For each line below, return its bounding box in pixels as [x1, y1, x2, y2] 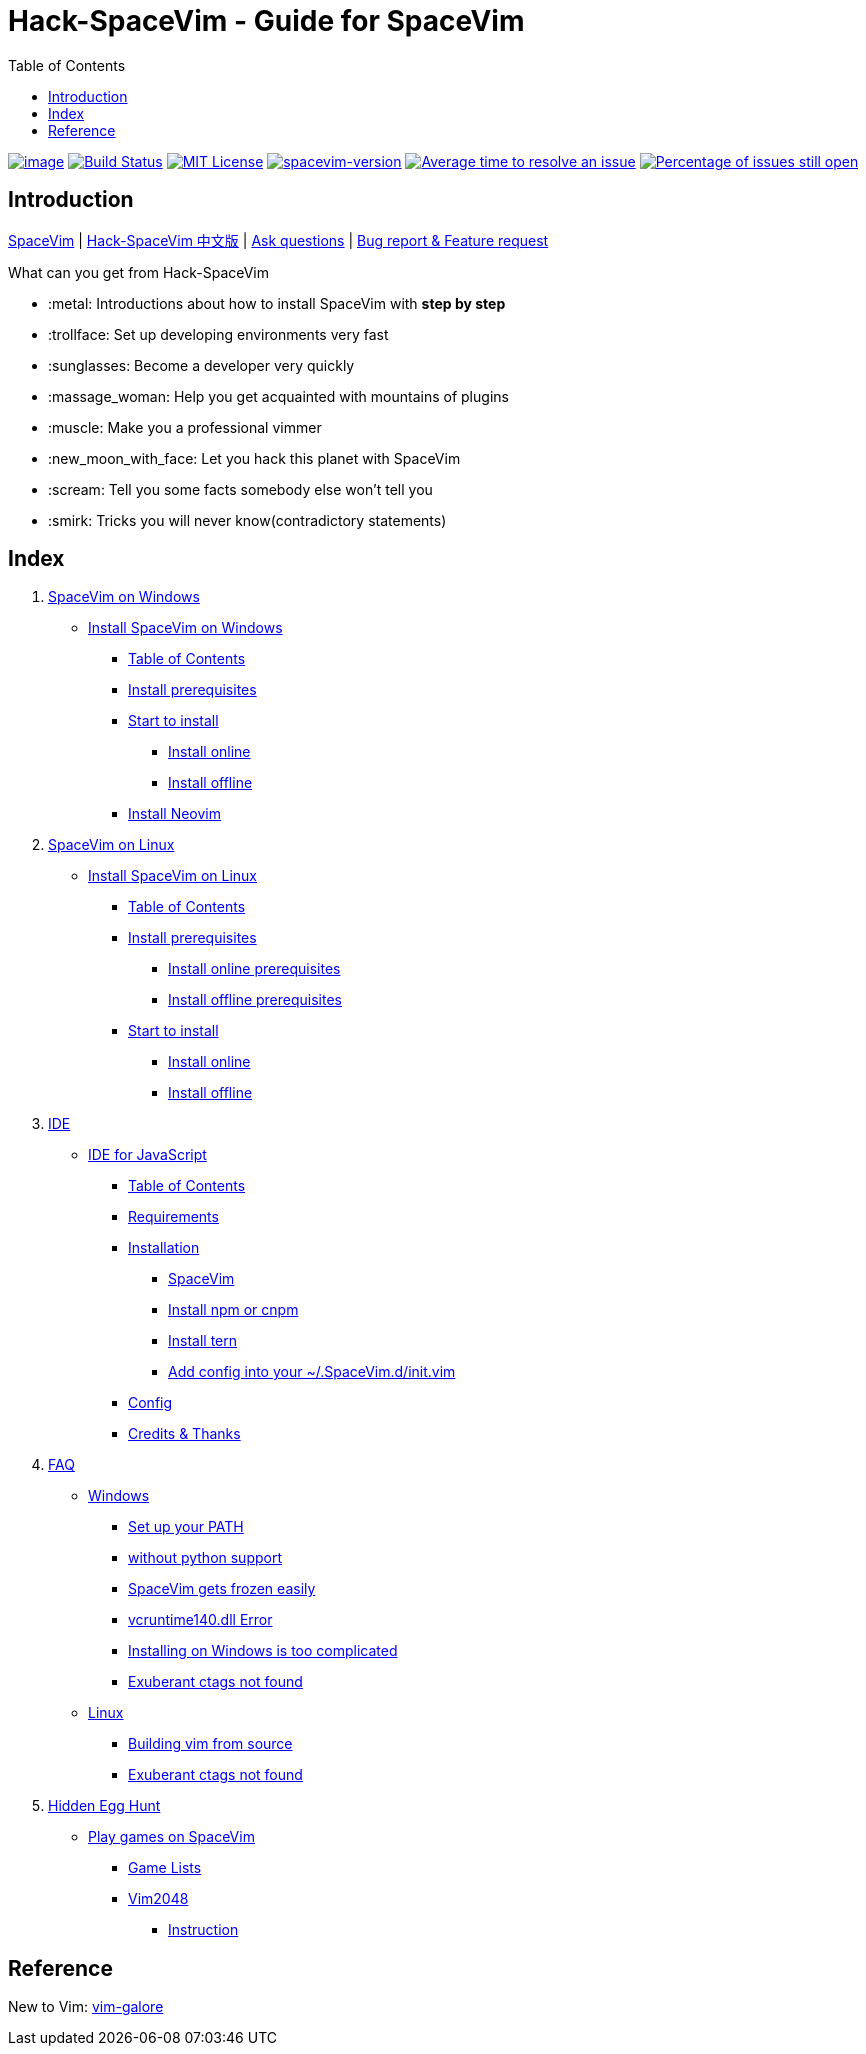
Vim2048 [128, 1890, 189, 1908]
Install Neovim [128, 805, 222, 823]
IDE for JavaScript [88, 1146, 207, 1164]
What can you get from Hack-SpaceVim [8, 263, 270, 281]
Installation [128, 1239, 200, 1257]
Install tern [168, 1332, 238, 1350]
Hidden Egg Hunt [48, 1797, 161, 1815]
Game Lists [128, 1859, 202, 1877]
